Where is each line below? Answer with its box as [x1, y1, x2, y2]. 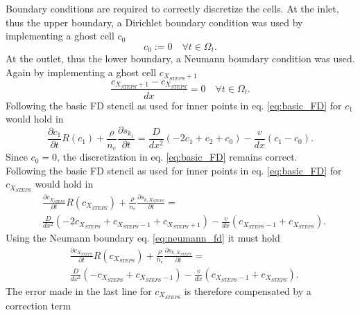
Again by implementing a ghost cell [6, 64, 157, 79]
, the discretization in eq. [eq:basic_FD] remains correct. [56, 150, 298, 164]
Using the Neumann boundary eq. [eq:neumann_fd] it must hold [6, 231, 280, 245]
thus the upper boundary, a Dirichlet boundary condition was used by [6, 15, 303, 29]
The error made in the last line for [6, 283, 152, 298]
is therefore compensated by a [184, 283, 311, 298]
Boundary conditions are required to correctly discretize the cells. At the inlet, [6, 1, 339, 15]
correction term [6, 298, 71, 312]
